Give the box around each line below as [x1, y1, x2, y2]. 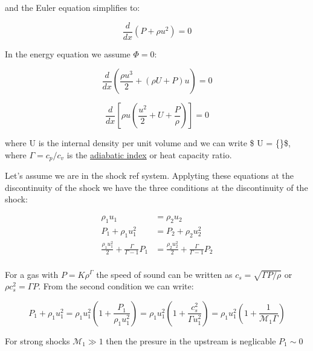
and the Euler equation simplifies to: [5, 1, 140, 13]
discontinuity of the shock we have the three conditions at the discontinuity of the [5, 181, 308, 193]
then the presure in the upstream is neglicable [106, 334, 276, 347]
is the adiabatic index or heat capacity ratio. [66, 148, 232, 161]
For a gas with [5, 268, 59, 280]
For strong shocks [5, 334, 70, 347]
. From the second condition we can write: [38, 280, 194, 292]
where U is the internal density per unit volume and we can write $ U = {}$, [5, 137, 291, 149]
